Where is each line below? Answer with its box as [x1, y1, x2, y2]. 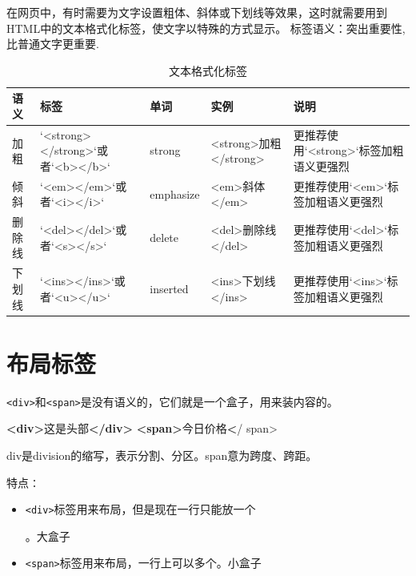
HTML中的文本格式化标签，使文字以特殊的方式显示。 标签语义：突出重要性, [6, 19, 406, 36]
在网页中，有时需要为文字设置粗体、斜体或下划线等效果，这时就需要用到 [6, 4, 387, 20]
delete [150, 228, 179, 245]
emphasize [150, 185, 200, 202]
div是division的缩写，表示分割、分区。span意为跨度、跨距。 [6, 446, 318, 463]
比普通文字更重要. [6, 35, 99, 52]
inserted [150, 280, 189, 296]
